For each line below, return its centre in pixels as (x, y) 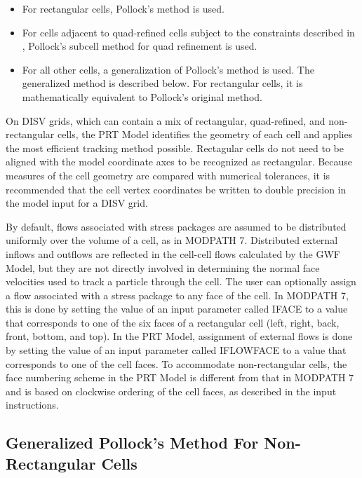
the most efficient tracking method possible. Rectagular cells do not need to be (175, 148)
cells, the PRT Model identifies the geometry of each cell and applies (205, 134)
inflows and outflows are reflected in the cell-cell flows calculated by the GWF (173, 253)
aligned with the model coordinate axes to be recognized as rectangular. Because (179, 162)
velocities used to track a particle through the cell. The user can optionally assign (181, 281)
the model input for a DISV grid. (77, 203)
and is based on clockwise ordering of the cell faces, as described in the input (171, 391)
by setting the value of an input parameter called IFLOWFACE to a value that (176, 350)
